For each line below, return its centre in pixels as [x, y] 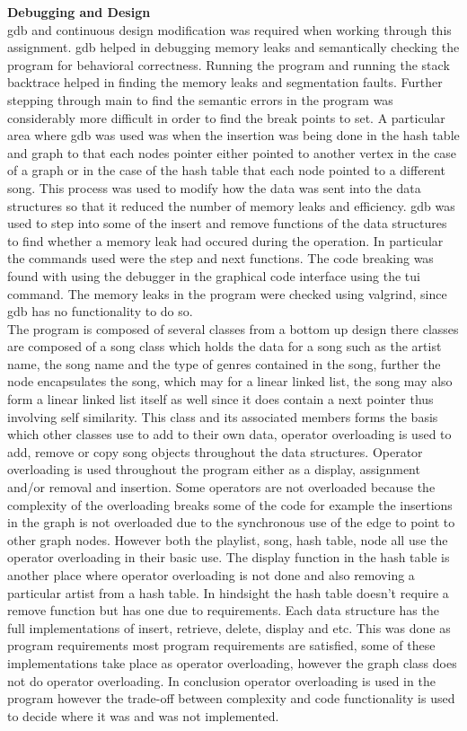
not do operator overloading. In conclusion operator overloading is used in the [221, 680]
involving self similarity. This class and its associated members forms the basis [223, 416]
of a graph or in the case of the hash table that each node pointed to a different [226, 170]
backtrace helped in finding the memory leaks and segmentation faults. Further [225, 82]
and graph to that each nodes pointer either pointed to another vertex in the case [232, 152]
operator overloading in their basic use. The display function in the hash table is [229, 557]
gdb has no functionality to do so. [100, 311]
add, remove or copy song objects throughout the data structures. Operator [215, 451]
